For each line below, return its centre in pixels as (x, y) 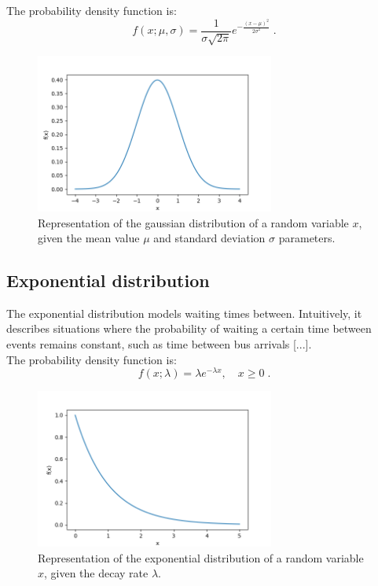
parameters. (307, 238)
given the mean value (89, 238)
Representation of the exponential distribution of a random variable (201, 557)
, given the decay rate (96, 573)
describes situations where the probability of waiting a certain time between (189, 328)
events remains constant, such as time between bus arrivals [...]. (159, 344)
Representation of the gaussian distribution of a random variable (193, 222)
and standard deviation (209, 238)
